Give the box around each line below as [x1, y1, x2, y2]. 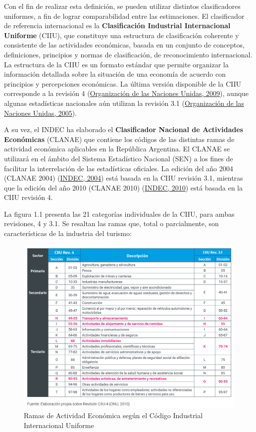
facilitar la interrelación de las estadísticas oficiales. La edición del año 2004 [4, 163, 233, 173]
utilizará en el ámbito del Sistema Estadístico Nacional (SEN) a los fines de [4, 153, 233, 163]
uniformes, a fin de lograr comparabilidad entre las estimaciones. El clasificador [4, 10, 245, 21]
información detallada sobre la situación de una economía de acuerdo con [4, 69, 226, 79]
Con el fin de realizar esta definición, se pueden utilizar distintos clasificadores [4, 1, 241, 11]
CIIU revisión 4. [4, 192, 53, 202]
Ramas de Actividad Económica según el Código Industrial [24, 410, 203, 421]
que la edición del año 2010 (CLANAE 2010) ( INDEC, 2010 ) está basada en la [4, 182, 243, 192]
